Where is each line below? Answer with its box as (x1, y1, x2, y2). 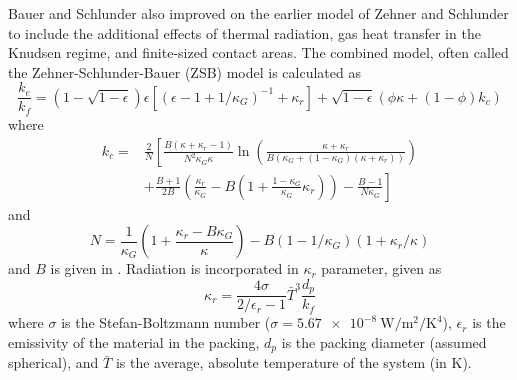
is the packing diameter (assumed (281, 331, 487, 352)
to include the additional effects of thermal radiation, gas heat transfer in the (8, 22, 481, 43)
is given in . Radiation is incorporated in (50, 258, 299, 279)
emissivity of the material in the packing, (8, 331, 260, 352)
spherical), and (8, 352, 99, 373)
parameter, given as (321, 258, 442, 279)
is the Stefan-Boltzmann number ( (61, 312, 271, 333)
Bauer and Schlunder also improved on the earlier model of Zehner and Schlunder (8, 3, 509, 23)
